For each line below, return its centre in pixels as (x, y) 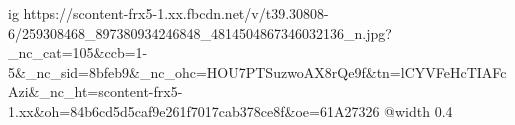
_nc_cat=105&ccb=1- (78, 52)
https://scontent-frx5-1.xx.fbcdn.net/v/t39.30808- (176, 13)
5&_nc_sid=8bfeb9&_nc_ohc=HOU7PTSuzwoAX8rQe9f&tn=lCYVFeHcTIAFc (257, 71)
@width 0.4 (418, 110)
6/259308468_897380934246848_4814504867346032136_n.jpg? (200, 32)
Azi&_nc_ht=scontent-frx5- (95, 91)
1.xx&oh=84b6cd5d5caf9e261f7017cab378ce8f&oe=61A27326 (194, 110)
